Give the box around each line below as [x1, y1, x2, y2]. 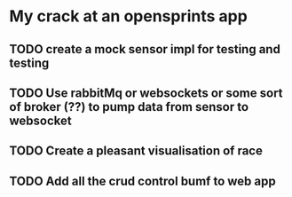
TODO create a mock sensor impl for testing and [9, 42, 281, 57]
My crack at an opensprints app [9, 6, 249, 27]
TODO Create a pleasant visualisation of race [9, 144, 264, 159]
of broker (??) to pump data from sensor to [9, 99, 249, 114]
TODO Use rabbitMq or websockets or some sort [9, 85, 283, 100]
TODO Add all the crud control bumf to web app [9, 173, 277, 188]
